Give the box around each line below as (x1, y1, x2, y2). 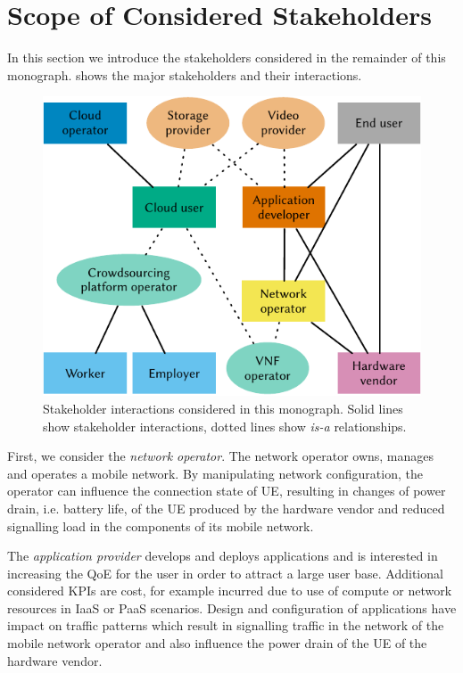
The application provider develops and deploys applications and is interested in (7, 546, 438, 565)
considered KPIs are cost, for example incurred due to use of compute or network (7, 581, 452, 600)
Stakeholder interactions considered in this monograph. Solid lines (43, 398, 403, 417)
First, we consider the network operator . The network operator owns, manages (7, 447, 434, 465)
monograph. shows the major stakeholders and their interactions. (7, 65, 362, 84)
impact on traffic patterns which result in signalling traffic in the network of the (7, 616, 444, 635)
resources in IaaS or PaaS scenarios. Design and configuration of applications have (7, 598, 457, 617)
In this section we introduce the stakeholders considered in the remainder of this (7, 48, 446, 67)
